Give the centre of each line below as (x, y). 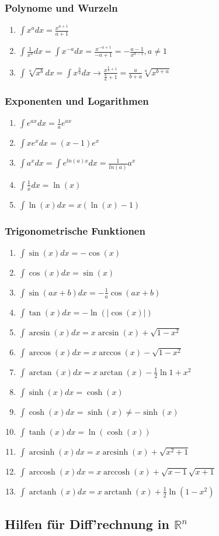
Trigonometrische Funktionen (75, 230)
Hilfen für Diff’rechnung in (87, 524)
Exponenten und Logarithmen (77, 101)
